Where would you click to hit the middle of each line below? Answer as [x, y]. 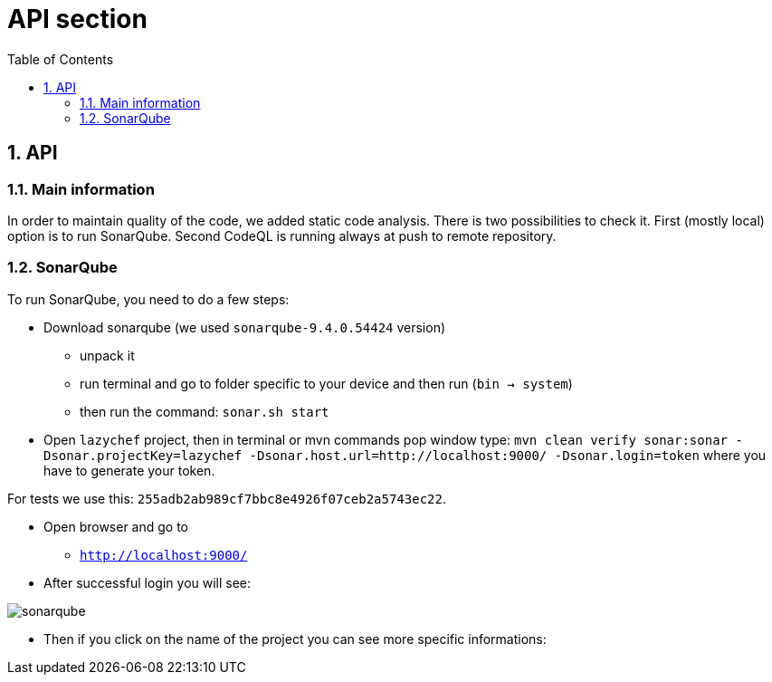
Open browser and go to [116, 526]
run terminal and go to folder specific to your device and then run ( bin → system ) [326, 383]
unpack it [107, 355]
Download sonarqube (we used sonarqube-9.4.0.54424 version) [245, 327]
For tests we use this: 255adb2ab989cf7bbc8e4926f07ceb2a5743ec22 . [227, 498]
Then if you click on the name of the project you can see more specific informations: [295, 639]
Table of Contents [61, 59]
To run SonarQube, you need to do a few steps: [148, 299]
